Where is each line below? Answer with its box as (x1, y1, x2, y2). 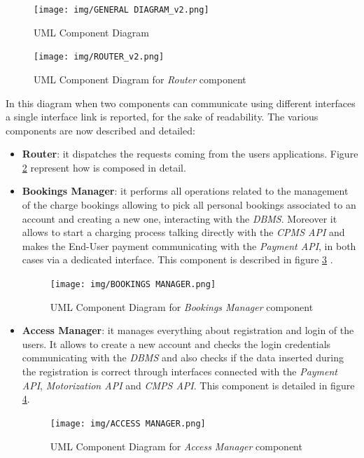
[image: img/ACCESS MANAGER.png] (50, 418, 206, 429)
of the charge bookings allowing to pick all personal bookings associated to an (22, 197, 356, 212)
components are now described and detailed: (6, 123, 195, 137)
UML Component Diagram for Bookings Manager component (50, 299, 314, 314)
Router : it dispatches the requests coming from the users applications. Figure (22, 146, 358, 161)
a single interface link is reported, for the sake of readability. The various (6, 109, 318, 124)
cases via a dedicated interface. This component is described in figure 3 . (22, 252, 333, 267)
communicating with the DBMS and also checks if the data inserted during (22, 350, 344, 365)
